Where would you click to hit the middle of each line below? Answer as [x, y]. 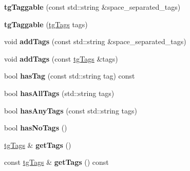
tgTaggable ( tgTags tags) [46, 24]
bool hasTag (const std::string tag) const [70, 76]
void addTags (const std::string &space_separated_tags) [95, 41]
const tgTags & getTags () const [56, 162]
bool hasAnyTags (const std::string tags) [71, 110]
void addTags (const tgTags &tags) [61, 58]
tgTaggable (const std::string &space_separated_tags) [92, 7]
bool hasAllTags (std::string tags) [59, 93]
